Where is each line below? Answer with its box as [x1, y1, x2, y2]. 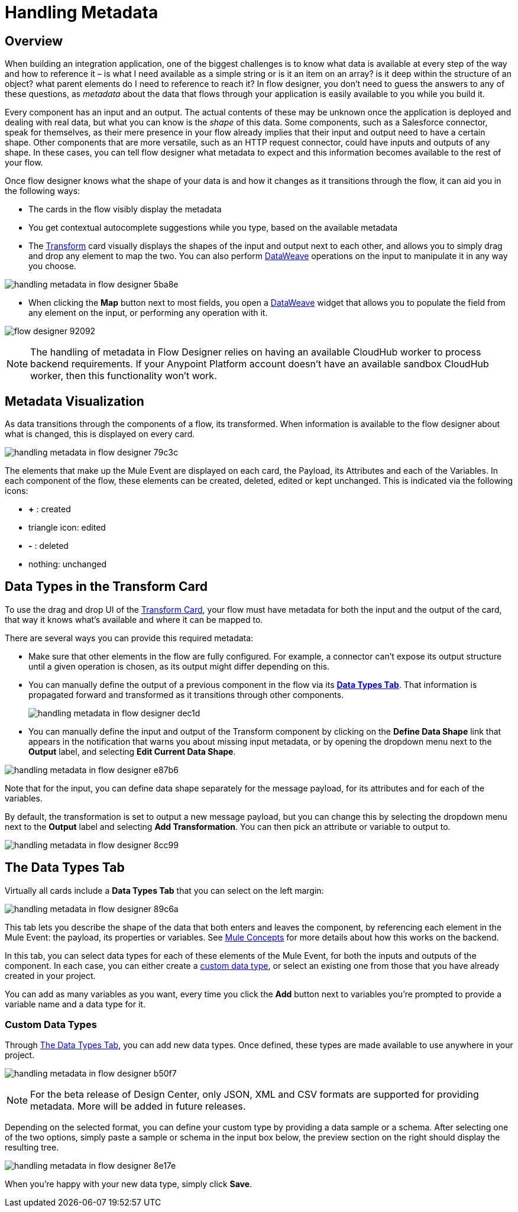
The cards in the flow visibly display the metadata [28, 204, 222, 215]
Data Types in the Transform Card [5, 579, 208, 594]
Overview [5, 33, 63, 49]
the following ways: [5, 186, 80, 196]
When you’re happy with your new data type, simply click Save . [5, 1179, 252, 1190]
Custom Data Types [5, 1019, 97, 1031]
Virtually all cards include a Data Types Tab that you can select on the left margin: [5, 885, 324, 896]
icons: [5, 486, 28, 496]
